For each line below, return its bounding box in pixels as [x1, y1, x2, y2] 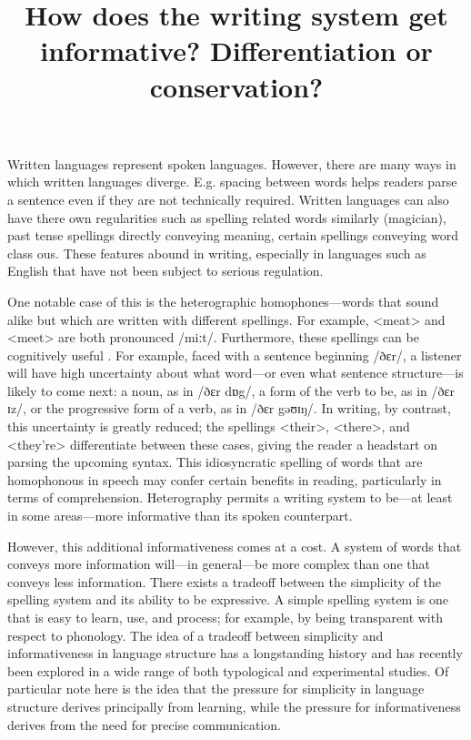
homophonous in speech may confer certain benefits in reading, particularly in [7, 470, 442, 489]
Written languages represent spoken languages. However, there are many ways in [7, 154, 456, 173]
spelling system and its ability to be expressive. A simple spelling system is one [7, 590, 449, 609]
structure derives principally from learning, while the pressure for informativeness [7, 696, 461, 715]
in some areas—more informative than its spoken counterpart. [7, 506, 353, 525]
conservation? [149, 67, 324, 105]
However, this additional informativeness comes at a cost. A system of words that [7, 536, 462, 555]
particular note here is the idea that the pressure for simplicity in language [7, 679, 425, 698]
